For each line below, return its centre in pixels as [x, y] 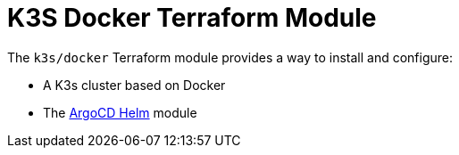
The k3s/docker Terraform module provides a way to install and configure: [230, 57]
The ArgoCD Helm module [120, 112]
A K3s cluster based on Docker [134, 85]
